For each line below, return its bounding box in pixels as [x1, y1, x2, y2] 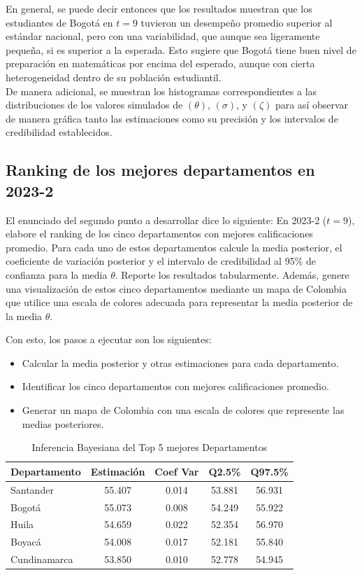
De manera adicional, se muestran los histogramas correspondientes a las [6, 83, 317, 98]
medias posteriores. [22, 416, 104, 431]
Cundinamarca [10, 552, 73, 567]
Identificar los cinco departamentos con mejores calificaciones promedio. [22, 379, 329, 394]
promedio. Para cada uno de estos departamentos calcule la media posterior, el [6, 240, 342, 254]
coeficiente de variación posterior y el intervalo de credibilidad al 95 [6, 254, 295, 268]
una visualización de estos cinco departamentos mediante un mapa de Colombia [6, 281, 347, 296]
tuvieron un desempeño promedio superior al [140, 15, 333, 29]
